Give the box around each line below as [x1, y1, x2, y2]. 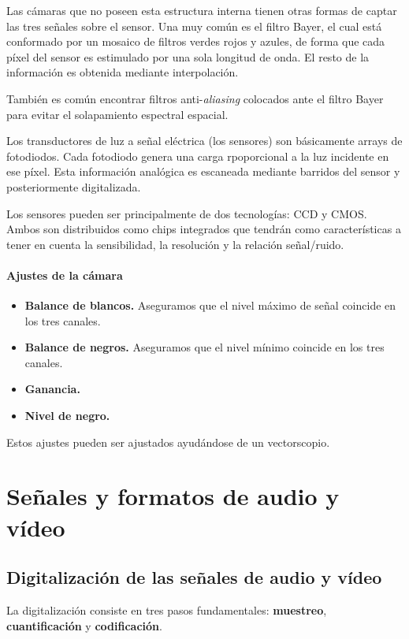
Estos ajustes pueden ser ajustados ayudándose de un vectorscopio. [6, 433, 330, 450]
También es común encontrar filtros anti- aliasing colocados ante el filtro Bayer [6, 90, 384, 106]
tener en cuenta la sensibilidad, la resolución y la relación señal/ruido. [6, 236, 344, 252]
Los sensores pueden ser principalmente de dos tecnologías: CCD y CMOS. [6, 205, 367, 221]
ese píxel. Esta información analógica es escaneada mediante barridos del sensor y [6, 163, 400, 180]
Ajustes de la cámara [6, 266, 123, 283]
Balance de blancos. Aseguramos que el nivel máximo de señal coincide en [24, 297, 396, 314]
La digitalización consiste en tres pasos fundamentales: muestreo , [6, 602, 327, 619]
